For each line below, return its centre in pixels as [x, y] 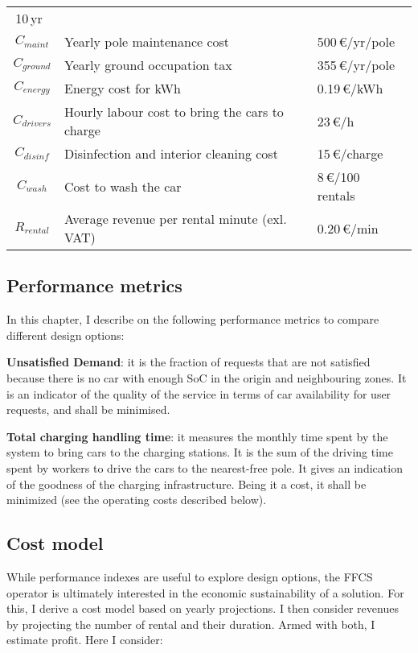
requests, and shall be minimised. [88, 409]
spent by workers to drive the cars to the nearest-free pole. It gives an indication [205, 467]
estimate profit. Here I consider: [85, 640]
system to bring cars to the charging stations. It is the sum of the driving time [200, 452]
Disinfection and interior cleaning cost [171, 153]
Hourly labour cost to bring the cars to [174, 112]
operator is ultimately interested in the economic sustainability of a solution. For [205, 592]
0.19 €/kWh [350, 88]
